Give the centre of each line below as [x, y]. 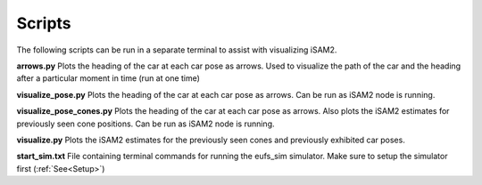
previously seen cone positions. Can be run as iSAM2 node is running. [146, 124]
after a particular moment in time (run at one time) [108, 78]
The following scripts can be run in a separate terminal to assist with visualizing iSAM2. [177, 50]
